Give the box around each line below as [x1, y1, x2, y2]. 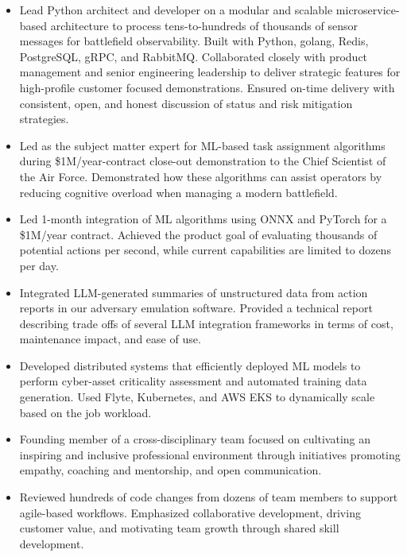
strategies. [19, 110, 69, 127]
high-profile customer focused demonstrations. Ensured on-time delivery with [19, 79, 395, 95]
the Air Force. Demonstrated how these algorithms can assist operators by [19, 168, 382, 184]
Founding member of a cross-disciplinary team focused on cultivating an [19, 431, 371, 447]
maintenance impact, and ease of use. [19, 331, 201, 347]
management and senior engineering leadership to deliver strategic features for [19, 64, 401, 80]
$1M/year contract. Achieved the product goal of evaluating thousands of [19, 226, 378, 242]
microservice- [335, 2, 400, 17]
